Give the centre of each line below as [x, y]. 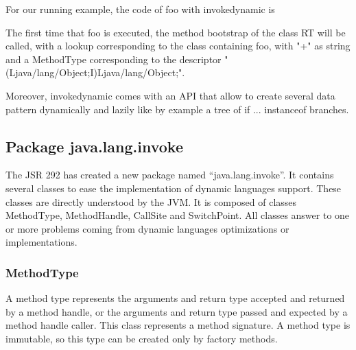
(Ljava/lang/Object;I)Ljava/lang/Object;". [95, 72]
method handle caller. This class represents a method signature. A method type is [178, 325]
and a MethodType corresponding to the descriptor [114, 59]
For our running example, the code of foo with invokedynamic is [140, 9]
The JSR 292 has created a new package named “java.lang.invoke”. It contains [170, 175]
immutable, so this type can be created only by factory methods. [142, 338]
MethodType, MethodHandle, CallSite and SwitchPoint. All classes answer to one [178, 215]
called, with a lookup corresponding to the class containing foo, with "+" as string [178, 46]
